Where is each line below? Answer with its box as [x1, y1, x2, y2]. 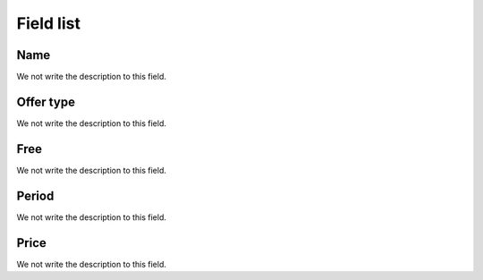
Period [16, 188, 55, 203]
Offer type [16, 94, 76, 109]
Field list [16, 13, 80, 33]
